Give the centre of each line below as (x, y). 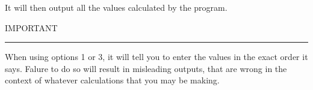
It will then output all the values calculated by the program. (116, 7)
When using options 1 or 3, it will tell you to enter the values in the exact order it (156, 57)
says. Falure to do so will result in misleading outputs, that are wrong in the (146, 68)
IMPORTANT (31, 27)
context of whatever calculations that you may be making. (112, 80)
